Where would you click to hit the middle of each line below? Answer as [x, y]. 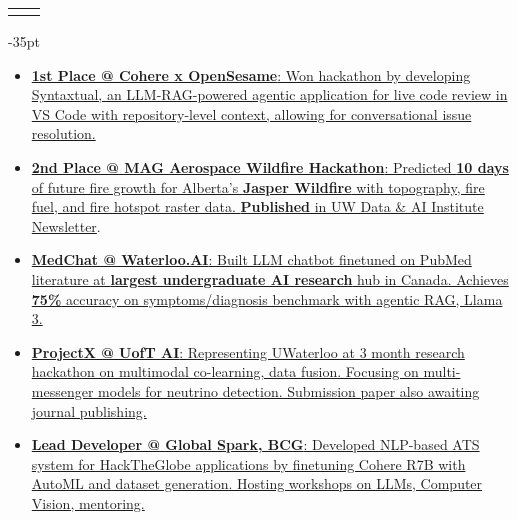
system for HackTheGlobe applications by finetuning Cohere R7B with [248, 463]
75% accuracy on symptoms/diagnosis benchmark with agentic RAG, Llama [267, 298]
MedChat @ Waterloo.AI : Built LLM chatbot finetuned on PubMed [251, 259]
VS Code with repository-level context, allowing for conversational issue [251, 113]
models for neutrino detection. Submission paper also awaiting [289, 390]
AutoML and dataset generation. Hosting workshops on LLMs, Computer [257, 483]
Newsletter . [66, 225]
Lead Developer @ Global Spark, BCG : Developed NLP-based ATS [255, 444]
